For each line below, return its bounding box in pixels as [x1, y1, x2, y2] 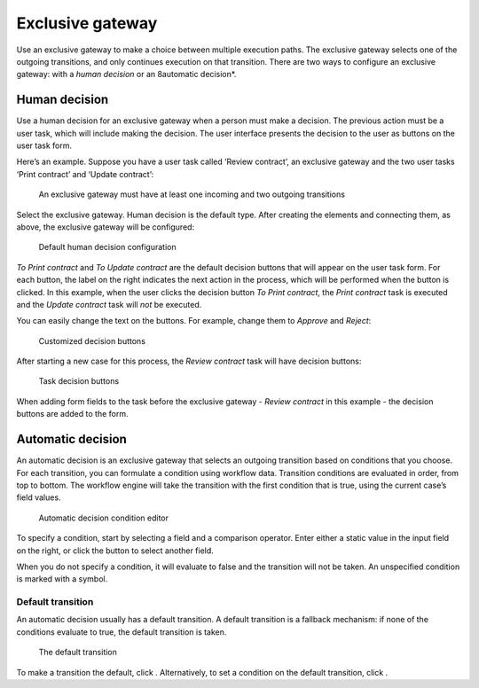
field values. [16, 492, 61, 503]
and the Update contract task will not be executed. [16, 299, 202, 309]
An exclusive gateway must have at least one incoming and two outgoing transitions [38, 189, 346, 199]
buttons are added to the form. [16, 409, 129, 419]
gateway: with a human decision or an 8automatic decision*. [16, 69, 237, 80]
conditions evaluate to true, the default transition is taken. [16, 626, 227, 637]
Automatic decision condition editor [38, 512, 169, 523]
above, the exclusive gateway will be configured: [16, 222, 195, 232]
